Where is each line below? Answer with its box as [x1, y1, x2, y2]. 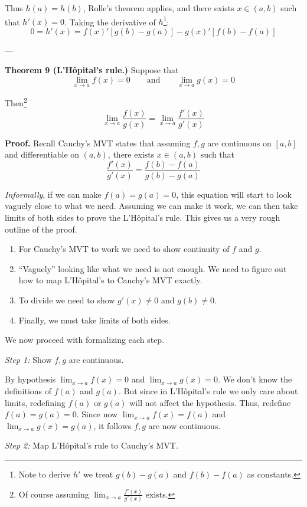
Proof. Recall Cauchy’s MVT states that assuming [5, 136, 191, 149]
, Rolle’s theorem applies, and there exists [83, 2, 234, 14]
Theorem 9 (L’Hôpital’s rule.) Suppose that [5, 64, 179, 76]
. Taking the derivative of [64, 15, 156, 28]
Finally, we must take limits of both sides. [18, 313, 171, 326]
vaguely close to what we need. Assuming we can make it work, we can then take [5, 199, 298, 212]
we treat [83, 467, 113, 480]
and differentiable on [5, 148, 80, 161]
